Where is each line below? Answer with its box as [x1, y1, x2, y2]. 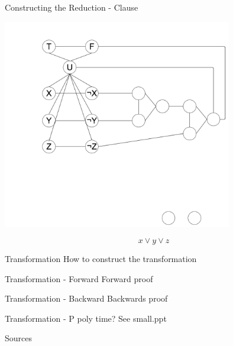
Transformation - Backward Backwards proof [5, 292, 168, 305]
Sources [5, 332, 33, 344]
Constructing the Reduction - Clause [5, 1, 138, 13]
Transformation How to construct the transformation [5, 253, 197, 265]
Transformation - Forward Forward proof [5, 272, 153, 284]
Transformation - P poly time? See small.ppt [5, 312, 167, 324]
